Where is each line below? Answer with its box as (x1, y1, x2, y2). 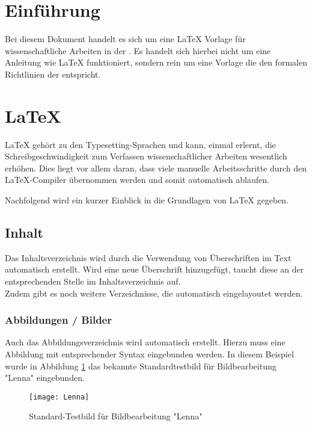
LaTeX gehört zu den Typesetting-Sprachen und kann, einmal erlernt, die (5, 138, 276, 150)
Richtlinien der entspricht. (5, 67, 101, 80)
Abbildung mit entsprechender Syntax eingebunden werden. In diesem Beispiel (5, 347, 294, 360)
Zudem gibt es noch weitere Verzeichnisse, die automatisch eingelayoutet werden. (5, 286, 303, 299)
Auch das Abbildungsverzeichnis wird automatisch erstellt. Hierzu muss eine (5, 336, 286, 348)
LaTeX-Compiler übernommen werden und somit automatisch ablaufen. (5, 173, 269, 186)
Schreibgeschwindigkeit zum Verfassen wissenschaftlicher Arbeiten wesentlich (5, 150, 287, 162)
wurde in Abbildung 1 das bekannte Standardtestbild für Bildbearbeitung (5, 359, 277, 372)
